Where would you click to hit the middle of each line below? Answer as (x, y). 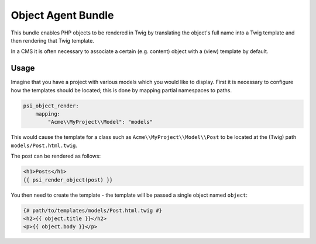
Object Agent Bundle (62, 15)
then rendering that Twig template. (53, 40)
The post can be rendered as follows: (56, 156)
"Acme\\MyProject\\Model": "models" (100, 122)
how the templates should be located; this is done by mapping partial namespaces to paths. (121, 90)
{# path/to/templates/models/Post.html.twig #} (92, 210)
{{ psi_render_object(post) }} (68, 180)
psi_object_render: (51, 106)
